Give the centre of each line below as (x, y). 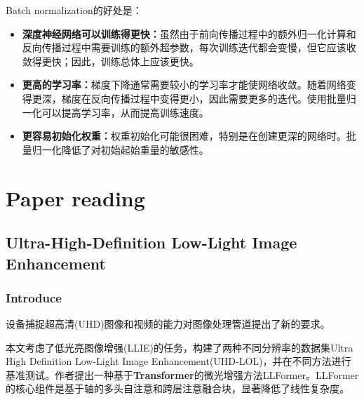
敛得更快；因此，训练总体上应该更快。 (110, 61)
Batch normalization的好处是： (74, 10)
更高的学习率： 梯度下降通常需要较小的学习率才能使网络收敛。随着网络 (184, 85)
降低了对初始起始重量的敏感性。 (135, 149)
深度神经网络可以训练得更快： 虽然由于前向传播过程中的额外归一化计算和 (189, 33)
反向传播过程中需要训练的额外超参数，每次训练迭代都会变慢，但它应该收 (189, 47)
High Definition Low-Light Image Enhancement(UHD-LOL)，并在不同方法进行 (178, 361)
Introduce (34, 297)
